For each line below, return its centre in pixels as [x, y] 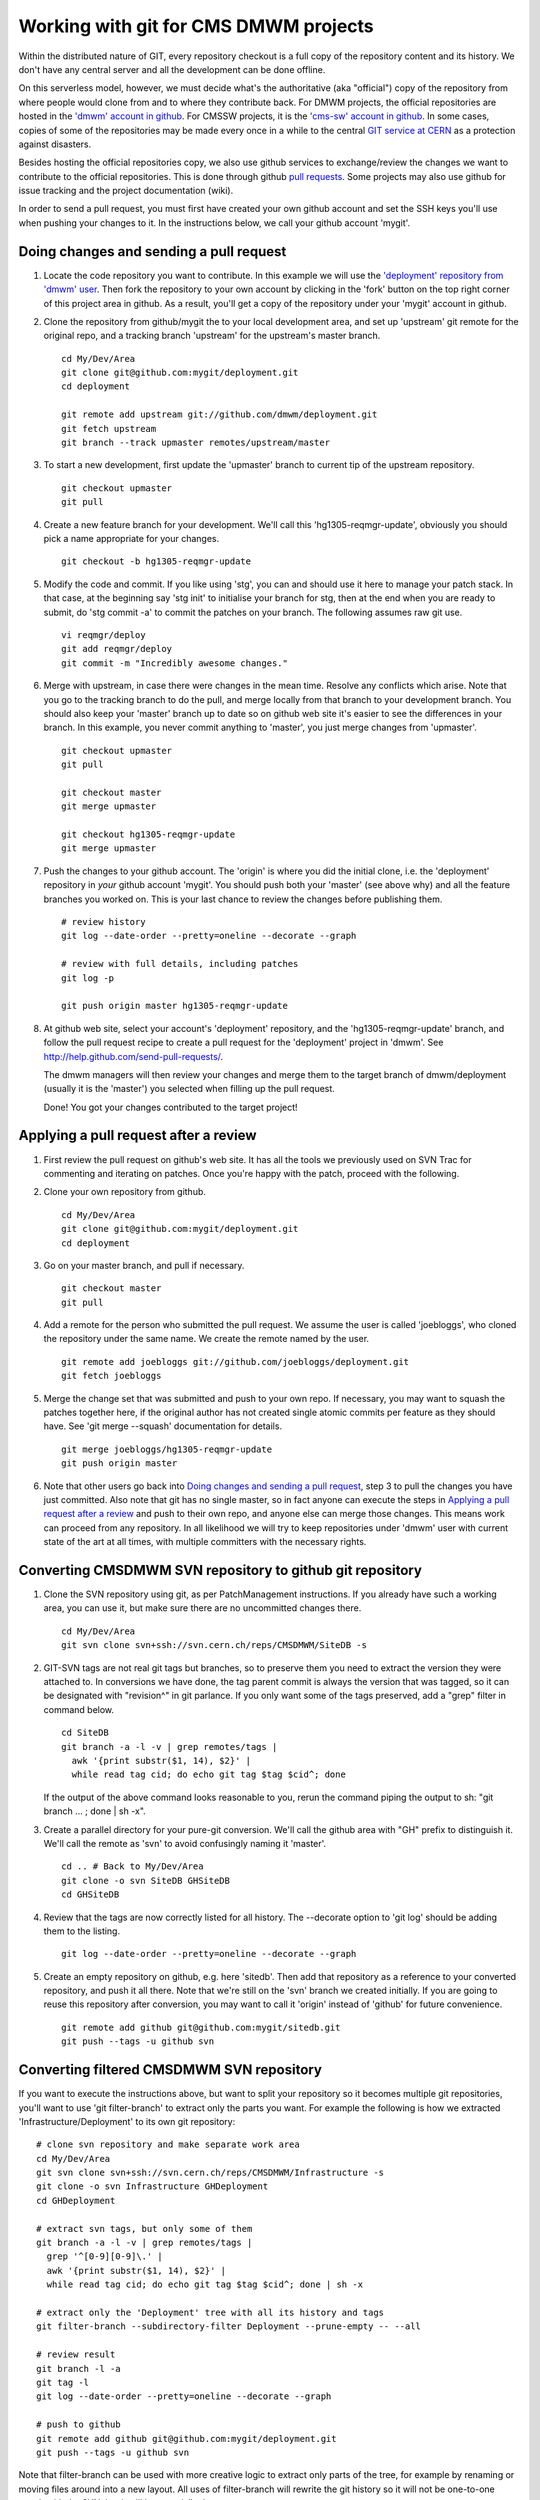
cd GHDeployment [76, 2200]
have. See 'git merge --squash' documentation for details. [163, 1426]
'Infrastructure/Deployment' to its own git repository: [127, 2121]
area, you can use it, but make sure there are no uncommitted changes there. [202, 1608]
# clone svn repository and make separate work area [168, 2144]
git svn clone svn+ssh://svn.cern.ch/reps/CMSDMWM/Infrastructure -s [210, 2173]
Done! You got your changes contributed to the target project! [171, 1107]
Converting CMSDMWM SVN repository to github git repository [220, 1570]
